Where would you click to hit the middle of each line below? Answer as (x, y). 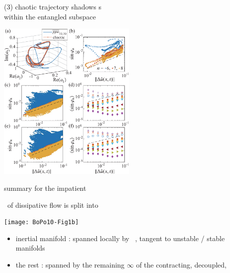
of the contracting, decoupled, (181, 265)
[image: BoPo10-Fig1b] (41, 222)
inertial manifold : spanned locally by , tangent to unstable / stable (120, 238)
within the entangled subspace (50, 16)
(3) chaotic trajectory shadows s (53, 6)
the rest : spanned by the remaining (70, 265)
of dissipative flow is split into (53, 205)
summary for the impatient (45, 188)
